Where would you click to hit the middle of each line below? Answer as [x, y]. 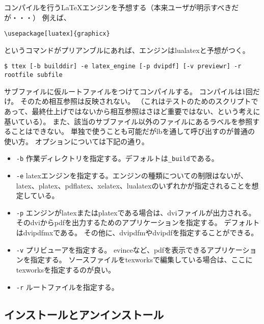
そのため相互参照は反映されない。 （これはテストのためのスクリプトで [139, 101]
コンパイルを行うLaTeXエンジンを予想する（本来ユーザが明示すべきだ [122, 7]
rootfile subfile [33, 75]
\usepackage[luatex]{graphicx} [57, 34]
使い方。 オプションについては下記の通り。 [76, 141]
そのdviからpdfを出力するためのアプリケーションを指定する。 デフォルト [138, 222]
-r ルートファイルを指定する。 [67, 287]
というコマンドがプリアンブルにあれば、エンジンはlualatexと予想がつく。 [127, 50]
